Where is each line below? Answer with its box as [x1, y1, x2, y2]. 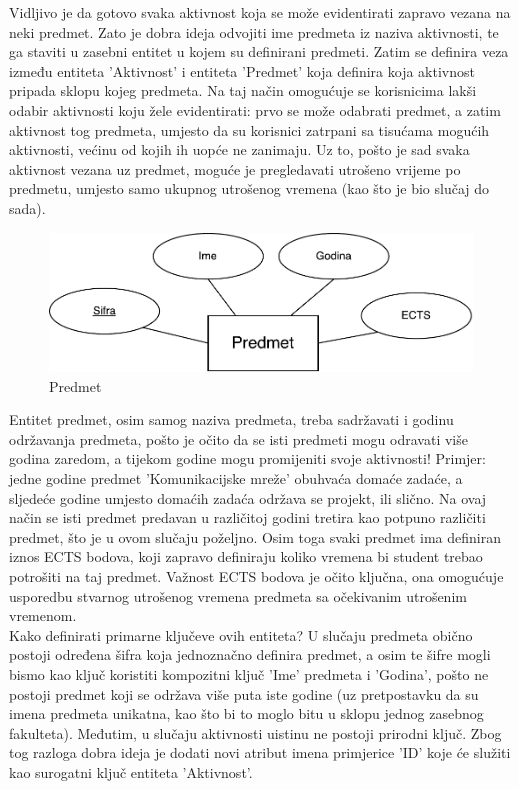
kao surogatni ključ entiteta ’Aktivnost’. [9, 761, 253, 782]
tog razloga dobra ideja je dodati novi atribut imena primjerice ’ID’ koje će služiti [9, 742, 511, 763]
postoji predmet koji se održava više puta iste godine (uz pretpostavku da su [9, 683, 479, 704]
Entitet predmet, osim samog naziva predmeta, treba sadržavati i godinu [9, 409, 454, 430]
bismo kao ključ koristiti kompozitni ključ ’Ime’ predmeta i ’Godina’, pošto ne [9, 664, 489, 684]
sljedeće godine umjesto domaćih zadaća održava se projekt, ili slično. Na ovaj [9, 487, 487, 508]
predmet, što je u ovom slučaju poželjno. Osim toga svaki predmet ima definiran [9, 526, 501, 547]
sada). [9, 197, 46, 218]
